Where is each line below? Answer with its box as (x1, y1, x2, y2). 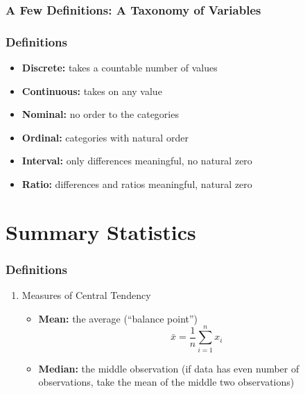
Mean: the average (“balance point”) (38, 311, 198, 325)
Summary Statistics (6, 217, 196, 246)
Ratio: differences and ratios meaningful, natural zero (21, 177, 252, 191)
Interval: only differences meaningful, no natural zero (21, 153, 252, 168)
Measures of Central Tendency (21, 288, 151, 302)
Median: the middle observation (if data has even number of (38, 361, 299, 375)
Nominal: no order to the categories (21, 107, 179, 121)
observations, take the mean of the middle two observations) (38, 375, 295, 389)
